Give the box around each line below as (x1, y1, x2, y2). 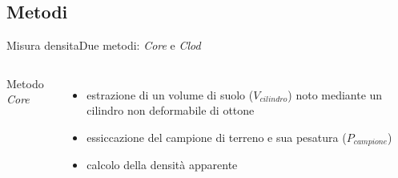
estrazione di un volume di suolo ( (86, 86, 254, 103)
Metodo (6, 75, 44, 91)
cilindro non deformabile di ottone (86, 102, 255, 119)
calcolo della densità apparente (86, 156, 238, 173)
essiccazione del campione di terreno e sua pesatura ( (86, 128, 347, 145)
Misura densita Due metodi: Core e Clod (6, 37, 201, 54)
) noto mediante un (287, 86, 383, 103)
